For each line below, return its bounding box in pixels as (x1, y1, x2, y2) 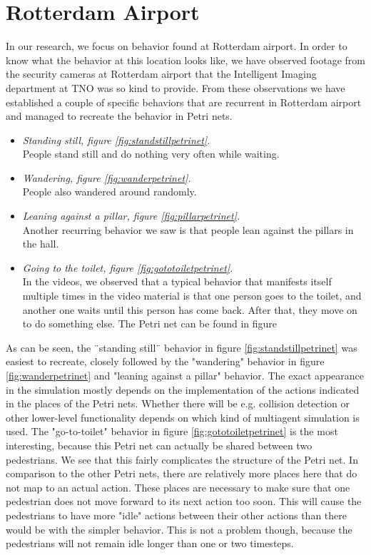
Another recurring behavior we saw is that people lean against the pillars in (22, 222, 354, 237)
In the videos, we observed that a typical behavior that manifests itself (22, 274, 332, 289)
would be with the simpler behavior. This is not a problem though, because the (6, 521, 352, 536)
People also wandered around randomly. (22, 184, 197, 199)
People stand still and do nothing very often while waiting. (22, 146, 280, 161)
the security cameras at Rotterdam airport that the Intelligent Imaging (6, 66, 317, 81)
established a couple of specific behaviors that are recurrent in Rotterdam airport (6, 94, 362, 109)
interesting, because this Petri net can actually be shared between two (6, 437, 312, 452)
